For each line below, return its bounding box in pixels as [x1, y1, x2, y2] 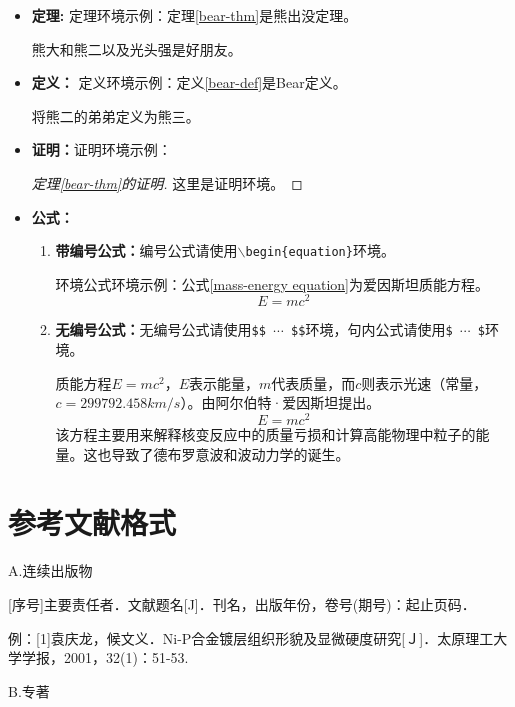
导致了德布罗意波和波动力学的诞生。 [111, 443, 350, 464]
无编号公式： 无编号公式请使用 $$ [55, 319, 266, 340]
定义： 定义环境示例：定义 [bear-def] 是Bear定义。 [31, 72, 347, 93]
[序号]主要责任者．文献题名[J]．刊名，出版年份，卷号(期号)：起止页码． [8, 593, 476, 614]
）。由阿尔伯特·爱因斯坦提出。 [180, 392, 381, 413]
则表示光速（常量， [361, 372, 488, 393]
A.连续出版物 [8, 560, 93, 581]
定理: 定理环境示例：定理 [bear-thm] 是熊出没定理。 [31, 5, 358, 25]
